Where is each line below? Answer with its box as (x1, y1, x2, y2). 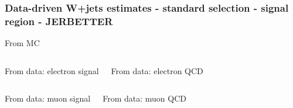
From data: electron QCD (111, 64, 203, 76)
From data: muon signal (5, 92, 91, 104)
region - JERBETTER (5, 13, 113, 28)
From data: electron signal (5, 64, 99, 76)
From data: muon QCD (103, 92, 186, 104)
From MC (5, 37, 40, 49)
